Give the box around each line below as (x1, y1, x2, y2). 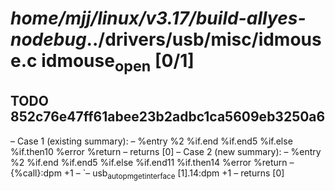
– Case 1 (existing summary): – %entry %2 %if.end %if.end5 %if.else (10, 135, 293, 147)
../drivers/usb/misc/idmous (86, 28, 322, 51)
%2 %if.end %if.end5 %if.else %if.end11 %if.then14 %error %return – (10, 156, 295, 168)
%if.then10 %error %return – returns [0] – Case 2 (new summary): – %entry (10, 145, 322, 157)
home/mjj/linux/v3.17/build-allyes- (10, 7, 307, 30)
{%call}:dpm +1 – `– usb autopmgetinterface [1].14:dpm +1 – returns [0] (10, 167, 285, 181)
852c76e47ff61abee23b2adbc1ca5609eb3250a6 (10, 108, 326, 126)
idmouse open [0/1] (41, 50, 195, 76)
